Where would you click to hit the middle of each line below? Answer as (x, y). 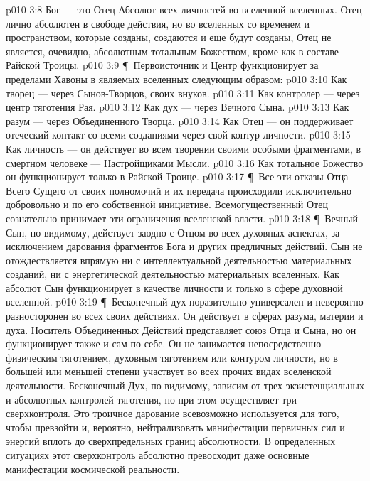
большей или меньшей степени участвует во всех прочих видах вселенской (169, 371)
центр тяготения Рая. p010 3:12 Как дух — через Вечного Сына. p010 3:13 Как (178, 107)
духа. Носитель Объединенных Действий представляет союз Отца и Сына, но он (181, 329)
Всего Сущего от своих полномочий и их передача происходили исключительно (179, 190)
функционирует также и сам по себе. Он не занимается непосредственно (164, 344)
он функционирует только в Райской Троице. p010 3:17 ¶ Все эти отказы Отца (177, 177)
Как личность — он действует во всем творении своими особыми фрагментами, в (184, 148)
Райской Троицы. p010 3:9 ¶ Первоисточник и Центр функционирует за (162, 65)
